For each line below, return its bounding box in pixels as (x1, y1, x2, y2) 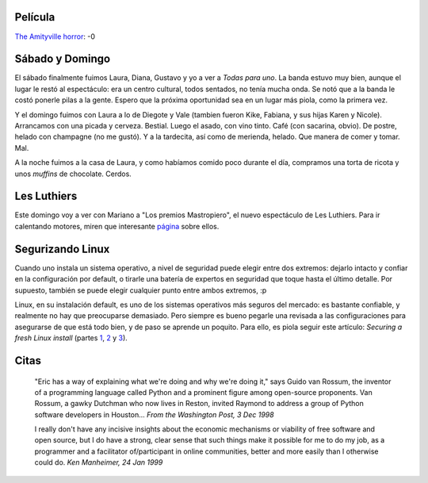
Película (14, 10, 55, 24)
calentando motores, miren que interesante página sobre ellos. (14, 221, 220, 231)
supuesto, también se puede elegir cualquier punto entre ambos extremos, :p (14, 286, 267, 295)
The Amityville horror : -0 (14, 32, 95, 41)
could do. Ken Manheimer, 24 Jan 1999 (34, 458, 163, 467)
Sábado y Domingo (14, 52, 111, 66)
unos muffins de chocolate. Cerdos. (14, 169, 132, 178)
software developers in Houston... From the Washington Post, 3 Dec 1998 (34, 409, 274, 420)
